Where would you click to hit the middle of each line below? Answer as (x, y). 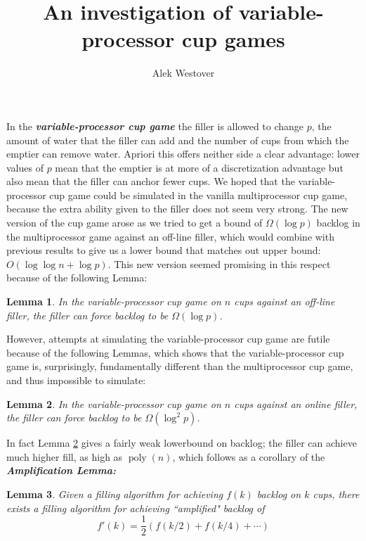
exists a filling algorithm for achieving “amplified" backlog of (136, 508)
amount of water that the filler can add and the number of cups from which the (178, 140)
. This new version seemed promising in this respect (219, 263)
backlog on (279, 494)
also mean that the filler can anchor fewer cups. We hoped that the (151, 181)
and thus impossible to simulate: (76, 380)
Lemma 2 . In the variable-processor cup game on (114, 403)
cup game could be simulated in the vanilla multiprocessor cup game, (198, 195)
